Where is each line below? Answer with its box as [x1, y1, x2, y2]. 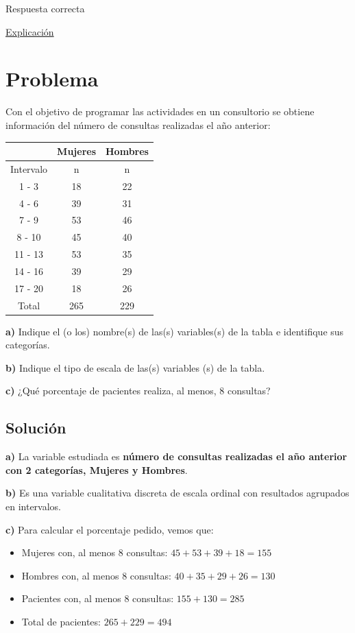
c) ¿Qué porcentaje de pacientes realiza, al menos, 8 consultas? [5, 383, 271, 398]
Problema [5, 64, 99, 93]
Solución [5, 417, 66, 438]
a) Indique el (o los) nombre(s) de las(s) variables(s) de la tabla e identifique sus [5, 324, 344, 338]
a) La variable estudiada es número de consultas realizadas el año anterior [5, 449, 347, 464]
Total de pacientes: [21, 614, 101, 629]
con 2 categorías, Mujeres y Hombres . [5, 462, 188, 477]
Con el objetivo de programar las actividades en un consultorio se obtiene [5, 104, 315, 119]
